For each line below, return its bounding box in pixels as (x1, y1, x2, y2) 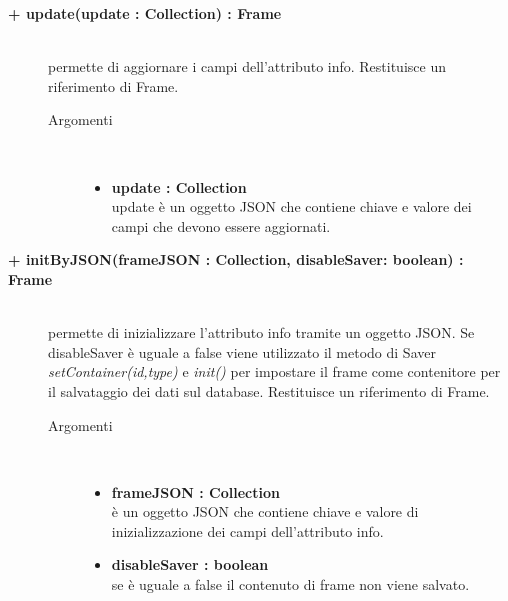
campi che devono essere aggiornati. (111, 215, 331, 236)
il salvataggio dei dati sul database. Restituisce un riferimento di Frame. (48, 380, 490, 401)
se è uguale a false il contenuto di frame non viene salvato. (111, 574, 470, 595)
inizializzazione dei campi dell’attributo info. (111, 520, 384, 541)
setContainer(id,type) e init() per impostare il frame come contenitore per (48, 361, 501, 382)
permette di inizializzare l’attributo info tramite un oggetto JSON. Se (48, 322, 475, 343)
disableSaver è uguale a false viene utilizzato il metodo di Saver (48, 341, 436, 362)
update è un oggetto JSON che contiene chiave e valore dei (111, 196, 472, 217)
